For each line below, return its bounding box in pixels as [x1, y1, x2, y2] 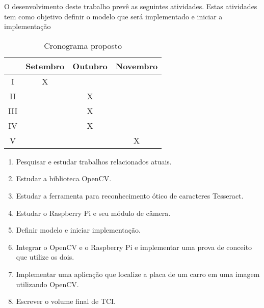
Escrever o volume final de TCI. [16, 296, 116, 306]
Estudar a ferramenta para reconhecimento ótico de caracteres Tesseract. [16, 190, 244, 201]
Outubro [72, 60, 108, 72]
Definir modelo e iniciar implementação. [16, 225, 141, 235]
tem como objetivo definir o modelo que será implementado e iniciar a [4, 11, 223, 21]
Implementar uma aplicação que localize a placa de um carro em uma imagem [16, 268, 260, 279]
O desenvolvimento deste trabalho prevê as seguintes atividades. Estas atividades [4, 1, 257, 11]
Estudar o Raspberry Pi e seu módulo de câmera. [16, 207, 171, 218]
